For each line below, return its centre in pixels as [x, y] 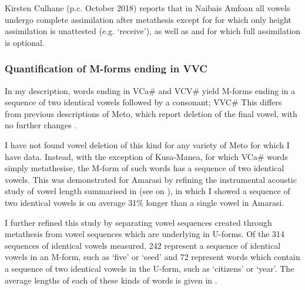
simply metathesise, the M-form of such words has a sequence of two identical [145, 168]
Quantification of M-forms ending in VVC [106, 69]
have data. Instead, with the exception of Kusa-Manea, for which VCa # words [146, 156]
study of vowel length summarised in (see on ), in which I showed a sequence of [148, 191]
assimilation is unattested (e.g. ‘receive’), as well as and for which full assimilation [153, 31]
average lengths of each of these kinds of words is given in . [111, 280]
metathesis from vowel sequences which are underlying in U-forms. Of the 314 [145, 234]
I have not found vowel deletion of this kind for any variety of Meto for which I [147, 144]
